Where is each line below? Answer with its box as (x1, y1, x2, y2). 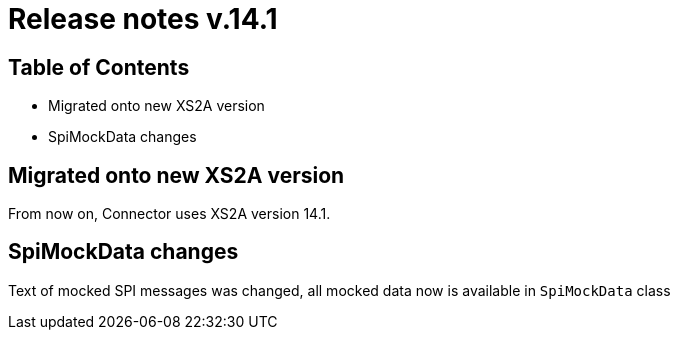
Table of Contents (8, 54, 190, 80)
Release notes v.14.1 (8, 2, 278, 36)
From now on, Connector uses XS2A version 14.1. (8, 205, 331, 223)
